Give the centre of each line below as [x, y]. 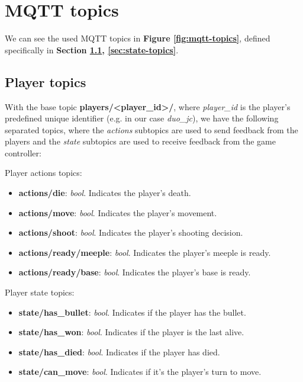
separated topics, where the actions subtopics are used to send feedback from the [151, 129]
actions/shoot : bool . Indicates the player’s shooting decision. [131, 232]
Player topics [46, 81]
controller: [23, 153]
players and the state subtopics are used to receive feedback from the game [140, 141]
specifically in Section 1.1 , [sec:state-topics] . [92, 49]
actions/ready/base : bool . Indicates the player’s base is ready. [135, 272]
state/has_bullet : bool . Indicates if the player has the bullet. [132, 312]
